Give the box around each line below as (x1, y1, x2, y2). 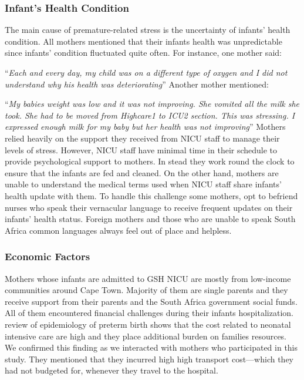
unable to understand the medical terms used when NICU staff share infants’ (5, 178, 282, 190)
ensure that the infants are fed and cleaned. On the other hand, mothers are (5, 166, 279, 179)
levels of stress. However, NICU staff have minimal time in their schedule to (5, 143, 278, 156)
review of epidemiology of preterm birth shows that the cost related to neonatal (5, 318, 291, 330)
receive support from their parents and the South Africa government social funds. (5, 295, 298, 307)
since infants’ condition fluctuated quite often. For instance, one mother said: (5, 46, 282, 59)
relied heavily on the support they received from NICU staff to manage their (5, 132, 280, 144)
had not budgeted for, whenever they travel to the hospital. (5, 364, 218, 376)
